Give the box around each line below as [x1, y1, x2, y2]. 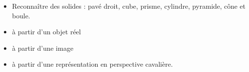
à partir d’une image [12, 43, 74, 53]
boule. [12, 10, 30, 20]
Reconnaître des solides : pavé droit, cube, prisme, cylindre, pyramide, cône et [12, 1, 246, 11]
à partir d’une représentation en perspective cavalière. [12, 59, 173, 69]
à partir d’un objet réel [12, 27, 81, 37]
